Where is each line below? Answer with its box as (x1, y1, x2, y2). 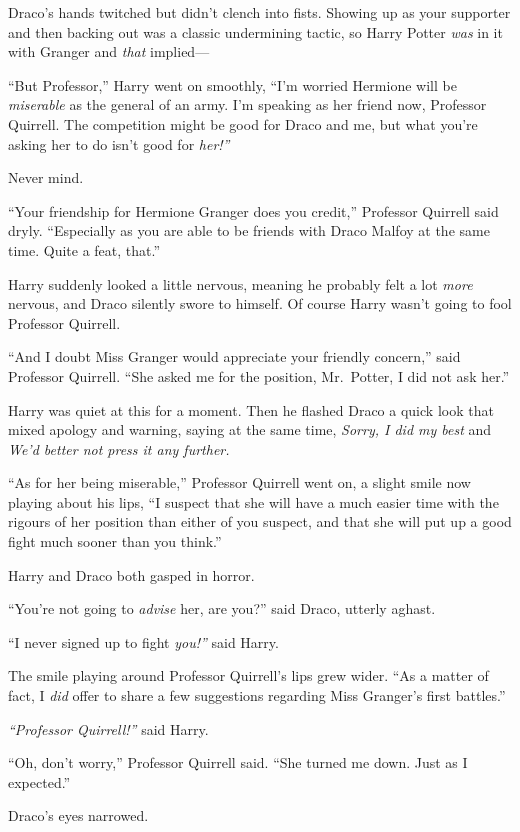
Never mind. (8, 167, 84, 188)
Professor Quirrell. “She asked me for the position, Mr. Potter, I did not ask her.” (8, 365, 510, 386)
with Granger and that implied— (8, 41, 210, 62)
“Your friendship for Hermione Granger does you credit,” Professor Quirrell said (8, 200, 499, 221)
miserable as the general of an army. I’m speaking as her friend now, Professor (8, 94, 487, 115)
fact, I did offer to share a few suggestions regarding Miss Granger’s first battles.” (8, 685, 506, 706)
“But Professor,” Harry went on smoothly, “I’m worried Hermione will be (8, 74, 457, 95)
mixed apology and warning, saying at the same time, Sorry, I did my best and (8, 419, 492, 440)
